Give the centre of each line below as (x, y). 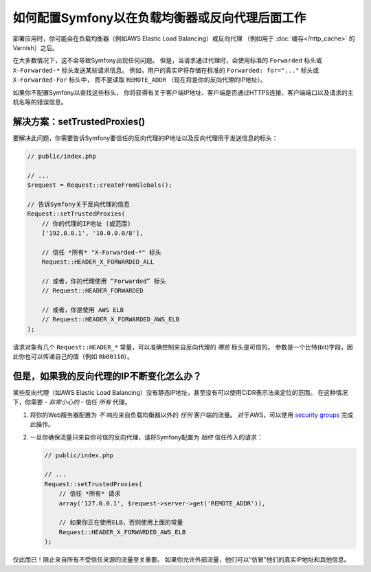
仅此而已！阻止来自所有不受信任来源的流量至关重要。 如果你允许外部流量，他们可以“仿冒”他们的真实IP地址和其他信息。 (181, 560)
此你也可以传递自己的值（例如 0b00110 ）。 (73, 356)
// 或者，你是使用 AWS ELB (83, 310)
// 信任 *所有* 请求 (90, 494)
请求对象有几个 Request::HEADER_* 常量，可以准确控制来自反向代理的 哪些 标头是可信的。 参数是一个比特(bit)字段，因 (183, 347)
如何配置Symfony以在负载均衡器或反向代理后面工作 (159, 18)
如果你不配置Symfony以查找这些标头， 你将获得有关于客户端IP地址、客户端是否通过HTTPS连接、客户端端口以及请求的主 (183, 92)
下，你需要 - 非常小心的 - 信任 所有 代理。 (72, 402)
